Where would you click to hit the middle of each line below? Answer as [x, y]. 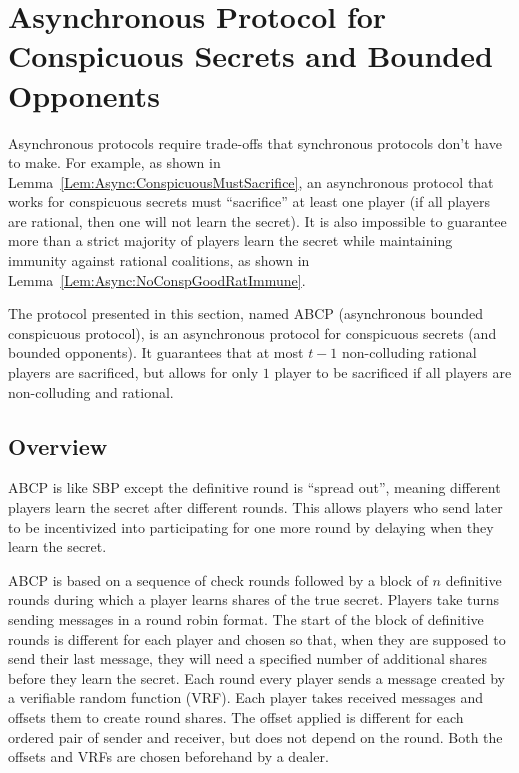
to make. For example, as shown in [114, 162]
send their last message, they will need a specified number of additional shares [247, 658]
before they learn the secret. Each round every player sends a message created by [257, 677]
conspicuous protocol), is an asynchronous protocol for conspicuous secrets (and [252, 332]
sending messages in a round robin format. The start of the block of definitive [246, 618]
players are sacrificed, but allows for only [133, 372]
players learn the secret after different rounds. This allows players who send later [255, 507]
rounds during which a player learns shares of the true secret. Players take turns [254, 599]
